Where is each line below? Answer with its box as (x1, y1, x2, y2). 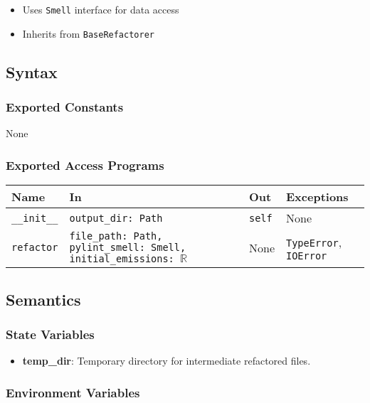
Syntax (6, 60, 58, 82)
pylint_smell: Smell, (69, 242, 186, 254)
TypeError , (286, 233, 342, 250)
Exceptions (286, 188, 349, 205)
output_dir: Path (69, 212, 163, 224)
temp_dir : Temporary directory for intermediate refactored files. (22, 353, 311, 368)
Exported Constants (6, 98, 124, 116)
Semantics (6, 288, 81, 310)
